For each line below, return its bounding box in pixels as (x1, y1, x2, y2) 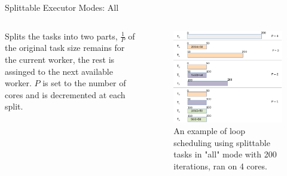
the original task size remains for (5, 41, 125, 54)
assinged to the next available (5, 65, 113, 77)
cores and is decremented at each (5, 88, 126, 101)
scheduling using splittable (173, 136, 270, 148)
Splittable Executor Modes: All (5, 1, 119, 13)
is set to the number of (42, 77, 126, 89)
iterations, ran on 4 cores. (173, 159, 267, 172)
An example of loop (173, 125, 246, 137)
